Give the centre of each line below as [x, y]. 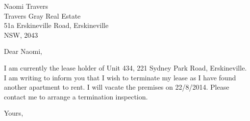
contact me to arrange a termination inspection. [76, 96]
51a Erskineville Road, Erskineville [56, 25]
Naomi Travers [26, 6]
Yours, [14, 113]
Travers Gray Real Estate [42, 15]
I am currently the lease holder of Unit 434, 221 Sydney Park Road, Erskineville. [125, 67]
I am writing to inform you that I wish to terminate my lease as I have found [120, 77]
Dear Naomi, [23, 51]
